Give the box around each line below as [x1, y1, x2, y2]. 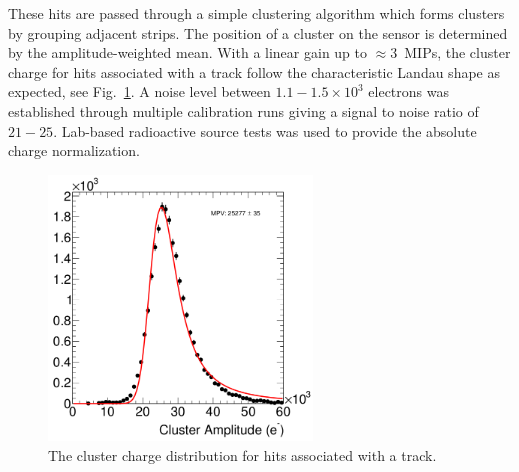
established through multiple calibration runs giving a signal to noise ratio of [8, 100, 479, 121]
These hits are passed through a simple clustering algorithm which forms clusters [8, 3, 505, 23]
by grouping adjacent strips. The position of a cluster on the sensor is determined [8, 22, 508, 43]
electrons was [368, 81, 450, 102]
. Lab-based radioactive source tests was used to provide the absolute [53, 120, 477, 141]
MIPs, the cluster [404, 42, 511, 63]
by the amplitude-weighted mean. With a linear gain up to [8, 42, 368, 63]
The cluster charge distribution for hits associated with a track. [48, 444, 437, 465]
